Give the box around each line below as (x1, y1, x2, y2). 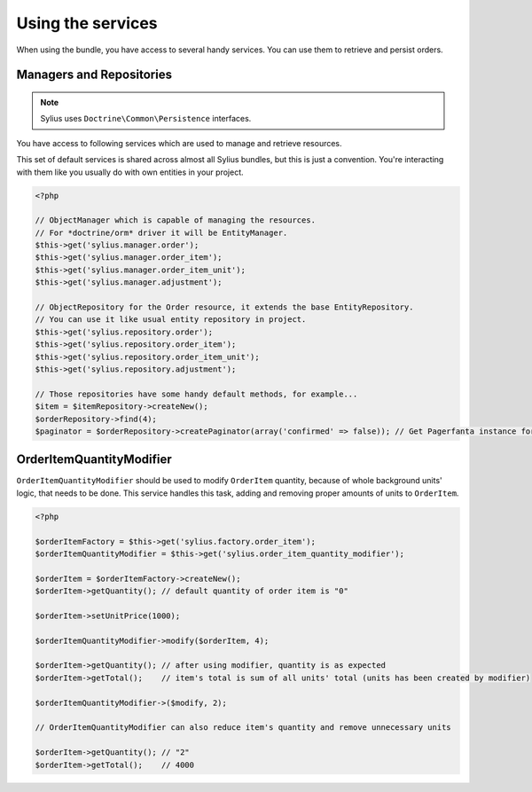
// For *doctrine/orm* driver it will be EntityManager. (35, 227, 288, 238)
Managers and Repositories (16, 67, 173, 82)
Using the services (16, 13, 158, 33)
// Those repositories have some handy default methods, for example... (35, 388, 358, 399)
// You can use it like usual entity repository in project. (35, 315, 307, 325)
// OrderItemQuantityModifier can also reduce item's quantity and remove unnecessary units (35, 723, 451, 733)
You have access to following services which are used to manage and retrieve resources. (16, 137, 342, 148)
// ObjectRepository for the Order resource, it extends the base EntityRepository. (35, 302, 414, 312)
